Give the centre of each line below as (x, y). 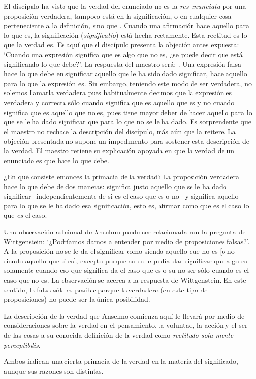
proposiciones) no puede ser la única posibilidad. (77, 299)
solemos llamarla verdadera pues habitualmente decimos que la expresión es (118, 93)
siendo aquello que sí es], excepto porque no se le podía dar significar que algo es (126, 260)
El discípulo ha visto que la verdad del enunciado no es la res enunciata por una (125, 6)
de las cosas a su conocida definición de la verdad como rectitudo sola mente (119, 335)
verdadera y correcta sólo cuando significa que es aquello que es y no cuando (119, 102)
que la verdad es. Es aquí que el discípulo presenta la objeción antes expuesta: (122, 44)
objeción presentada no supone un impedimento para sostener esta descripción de (127, 141)
